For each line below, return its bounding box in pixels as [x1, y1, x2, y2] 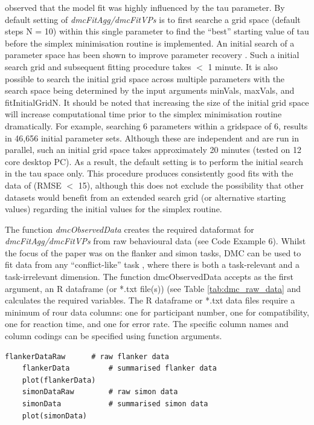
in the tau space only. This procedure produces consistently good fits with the [5, 167, 293, 180]
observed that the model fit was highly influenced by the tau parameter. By [5, 1, 285, 13]
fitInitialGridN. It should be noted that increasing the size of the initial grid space [5, 96, 309, 108]
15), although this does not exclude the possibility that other [78, 178, 304, 191]
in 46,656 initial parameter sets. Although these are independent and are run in [5, 131, 299, 144]
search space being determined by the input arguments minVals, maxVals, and [5, 84, 295, 97]
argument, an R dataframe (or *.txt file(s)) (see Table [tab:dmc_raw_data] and [5, 282, 301, 294]
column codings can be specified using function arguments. [5, 329, 222, 342]
